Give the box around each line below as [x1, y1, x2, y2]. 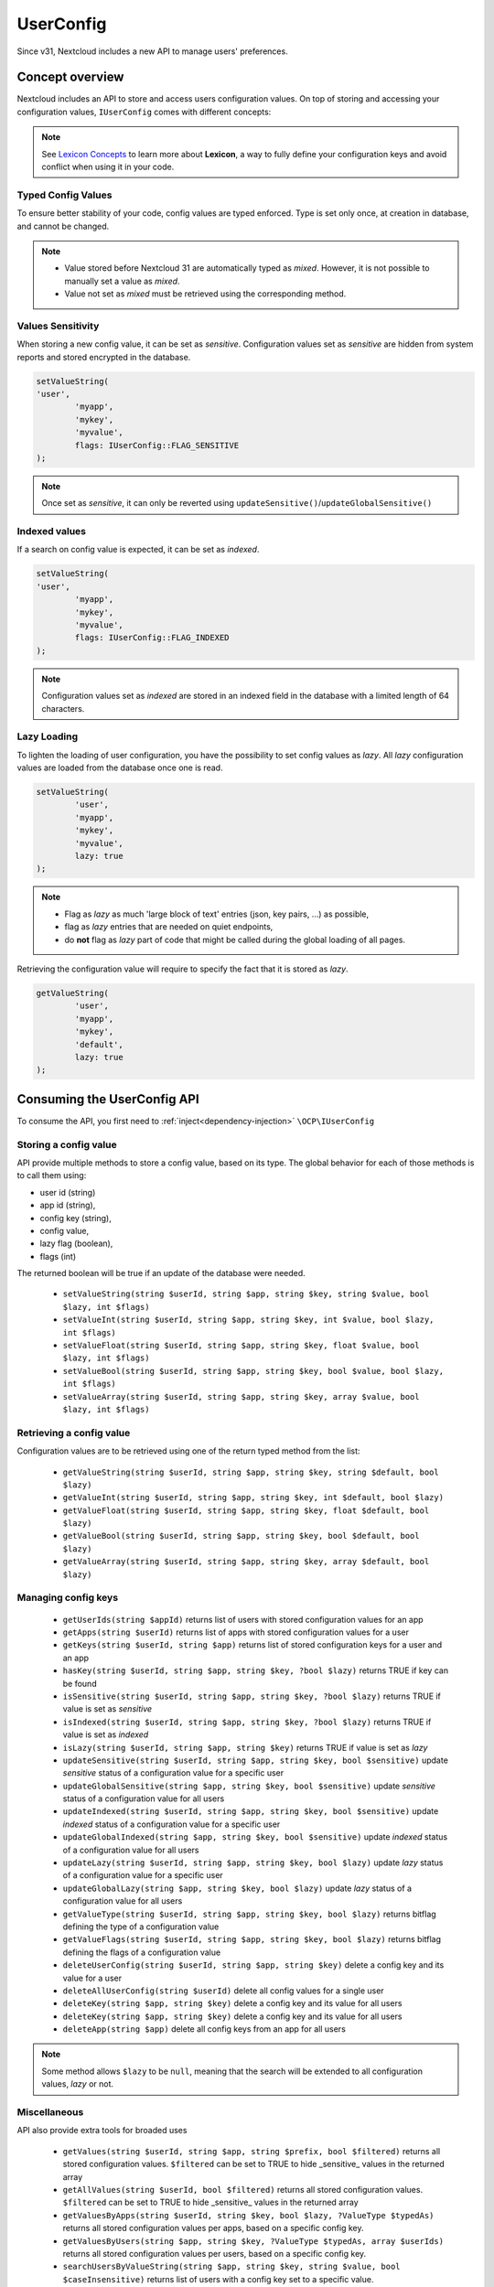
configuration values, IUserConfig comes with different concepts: [16, 106, 272, 117]
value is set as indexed [62, 1729, 149, 1740]
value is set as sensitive [62, 1703, 153, 1714]
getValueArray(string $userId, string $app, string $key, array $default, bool [62, 1556, 430, 1567]
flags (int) [39, 1251, 77, 1262]
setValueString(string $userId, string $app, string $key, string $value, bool [62, 1289, 430, 1299]
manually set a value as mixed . [64, 275, 180, 286]
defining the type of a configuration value [62, 1921, 220, 1932]
